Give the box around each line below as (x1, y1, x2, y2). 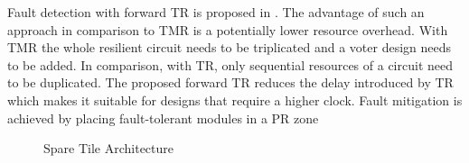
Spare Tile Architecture (43, 139, 174, 158)
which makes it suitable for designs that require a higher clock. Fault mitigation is (7, 90, 463, 109)
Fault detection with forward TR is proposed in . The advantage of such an (7, 3, 425, 21)
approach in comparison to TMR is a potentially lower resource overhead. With (7, 20, 448, 39)
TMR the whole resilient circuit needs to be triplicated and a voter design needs (7, 38, 452, 57)
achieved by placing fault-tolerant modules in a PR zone (7, 108, 319, 127)
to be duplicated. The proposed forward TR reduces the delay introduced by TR (7, 73, 454, 92)
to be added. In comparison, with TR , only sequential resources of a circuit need (7, 55, 453, 74)
